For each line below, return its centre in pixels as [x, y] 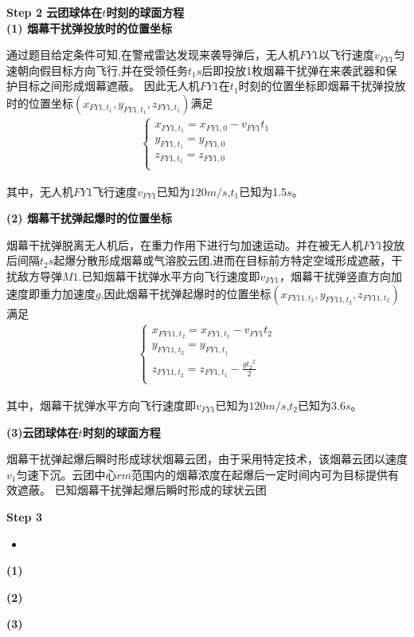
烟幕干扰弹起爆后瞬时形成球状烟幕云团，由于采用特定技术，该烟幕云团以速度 [207, 459]
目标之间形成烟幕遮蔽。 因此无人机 [108, 86]
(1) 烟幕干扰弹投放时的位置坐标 [89, 28]
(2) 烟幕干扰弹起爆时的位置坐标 [89, 218]
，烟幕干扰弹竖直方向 [335, 275]
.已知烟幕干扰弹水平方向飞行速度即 [169, 275]
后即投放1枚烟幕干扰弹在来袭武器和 [294, 70]
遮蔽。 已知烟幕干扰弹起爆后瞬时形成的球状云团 [142, 490]
